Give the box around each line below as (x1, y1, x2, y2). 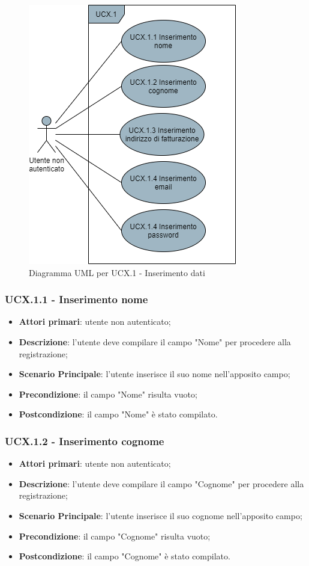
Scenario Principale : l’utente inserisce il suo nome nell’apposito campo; (19, 368, 290, 380)
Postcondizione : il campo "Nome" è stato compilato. (19, 408, 218, 420)
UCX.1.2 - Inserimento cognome (5, 433, 164, 448)
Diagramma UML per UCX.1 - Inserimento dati (29, 266, 205, 278)
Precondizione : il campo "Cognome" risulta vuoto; (19, 529, 211, 542)
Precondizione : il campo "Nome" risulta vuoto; (19, 387, 197, 400)
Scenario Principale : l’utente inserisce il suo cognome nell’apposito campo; (19, 509, 302, 521)
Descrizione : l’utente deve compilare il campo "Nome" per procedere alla (19, 336, 291, 348)
